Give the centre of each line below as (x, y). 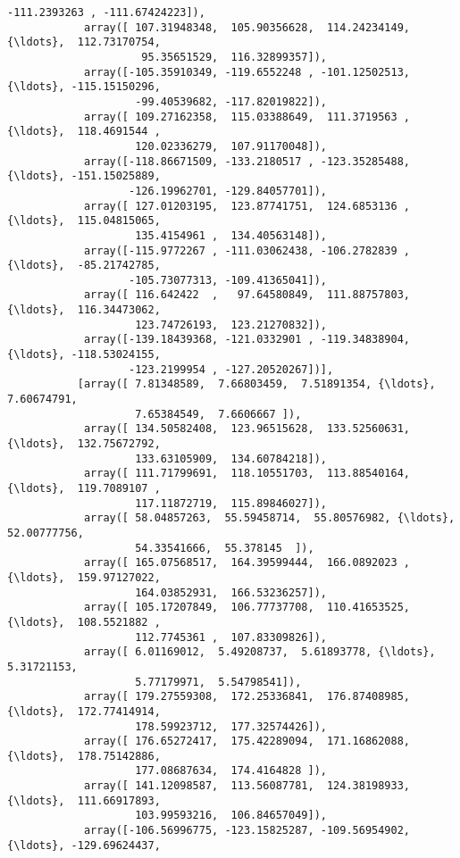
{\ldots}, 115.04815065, (84, 221)
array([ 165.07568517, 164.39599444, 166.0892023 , (247, 563)
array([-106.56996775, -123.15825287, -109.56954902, (247, 831)
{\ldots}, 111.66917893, (84, 800)
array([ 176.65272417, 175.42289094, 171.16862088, (247, 741)
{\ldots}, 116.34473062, (84, 310)
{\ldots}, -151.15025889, (84, 176)
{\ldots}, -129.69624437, (84, 845)
